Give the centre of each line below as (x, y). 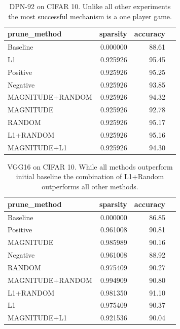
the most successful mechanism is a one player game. (90, 16)
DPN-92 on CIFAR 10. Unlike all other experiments (90, 6)
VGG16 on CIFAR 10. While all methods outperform (90, 166)
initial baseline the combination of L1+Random (90, 176)
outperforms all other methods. (90, 187)
